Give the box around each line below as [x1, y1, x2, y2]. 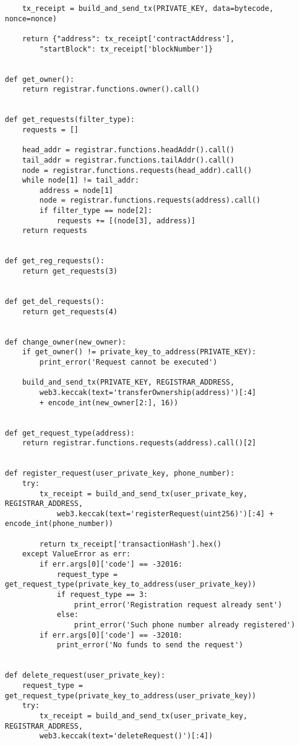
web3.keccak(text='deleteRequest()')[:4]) [39, 732, 213, 741]
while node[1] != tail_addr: [22, 176, 139, 185]
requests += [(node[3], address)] [56, 216, 195, 225]
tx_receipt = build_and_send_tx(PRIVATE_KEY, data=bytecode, [22, 4, 274, 13]
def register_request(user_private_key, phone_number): [5, 469, 235, 478]
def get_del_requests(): [5, 297, 105, 306]
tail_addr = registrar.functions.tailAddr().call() [22, 155, 235, 164]
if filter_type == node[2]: [39, 206, 153, 215]
